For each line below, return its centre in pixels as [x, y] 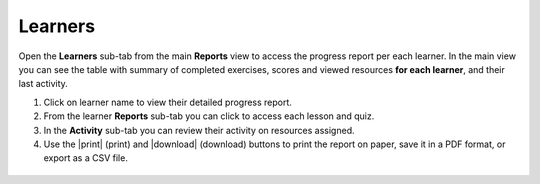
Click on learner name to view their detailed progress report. [167, 102]
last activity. [43, 84]
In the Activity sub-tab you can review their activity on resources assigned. [199, 130]
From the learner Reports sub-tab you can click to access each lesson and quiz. [209, 116]
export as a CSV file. [86, 158]
